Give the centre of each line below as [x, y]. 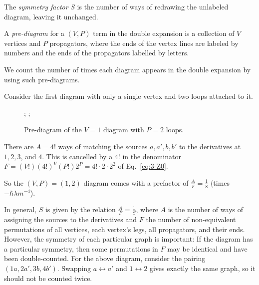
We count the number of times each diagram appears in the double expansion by [128, 69]
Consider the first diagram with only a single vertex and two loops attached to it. [129, 96]
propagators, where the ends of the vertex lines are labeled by [144, 43]
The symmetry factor [36, 6]
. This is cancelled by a [77, 156]
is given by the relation [80, 209]
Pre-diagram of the [53, 130]
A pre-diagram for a [34, 33]
